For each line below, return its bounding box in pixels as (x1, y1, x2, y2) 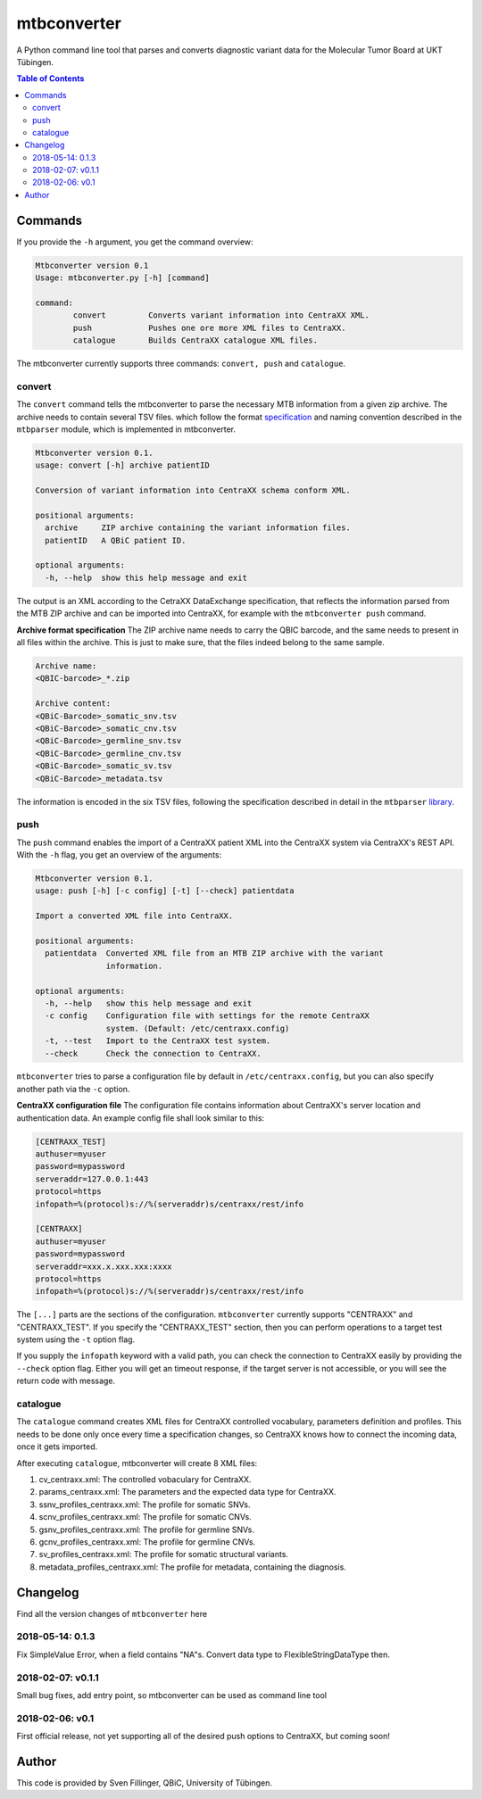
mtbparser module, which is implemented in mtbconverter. (16, 424, 237, 435)
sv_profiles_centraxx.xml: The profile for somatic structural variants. (38, 1549, 289, 1560)
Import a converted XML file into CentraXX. (35, 911, 234, 921)
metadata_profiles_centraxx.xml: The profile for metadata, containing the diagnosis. (38, 1562, 347, 1572)
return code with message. (16, 1375, 116, 1387)
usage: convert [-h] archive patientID (35, 460, 210, 470)
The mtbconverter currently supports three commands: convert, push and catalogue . (16, 358, 346, 369)
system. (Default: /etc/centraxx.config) (105, 1023, 290, 1033)
